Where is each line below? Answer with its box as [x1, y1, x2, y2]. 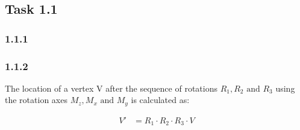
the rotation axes [5, 93, 67, 106]
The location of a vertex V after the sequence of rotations [5, 81, 217, 94]
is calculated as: [131, 93, 190, 106]
